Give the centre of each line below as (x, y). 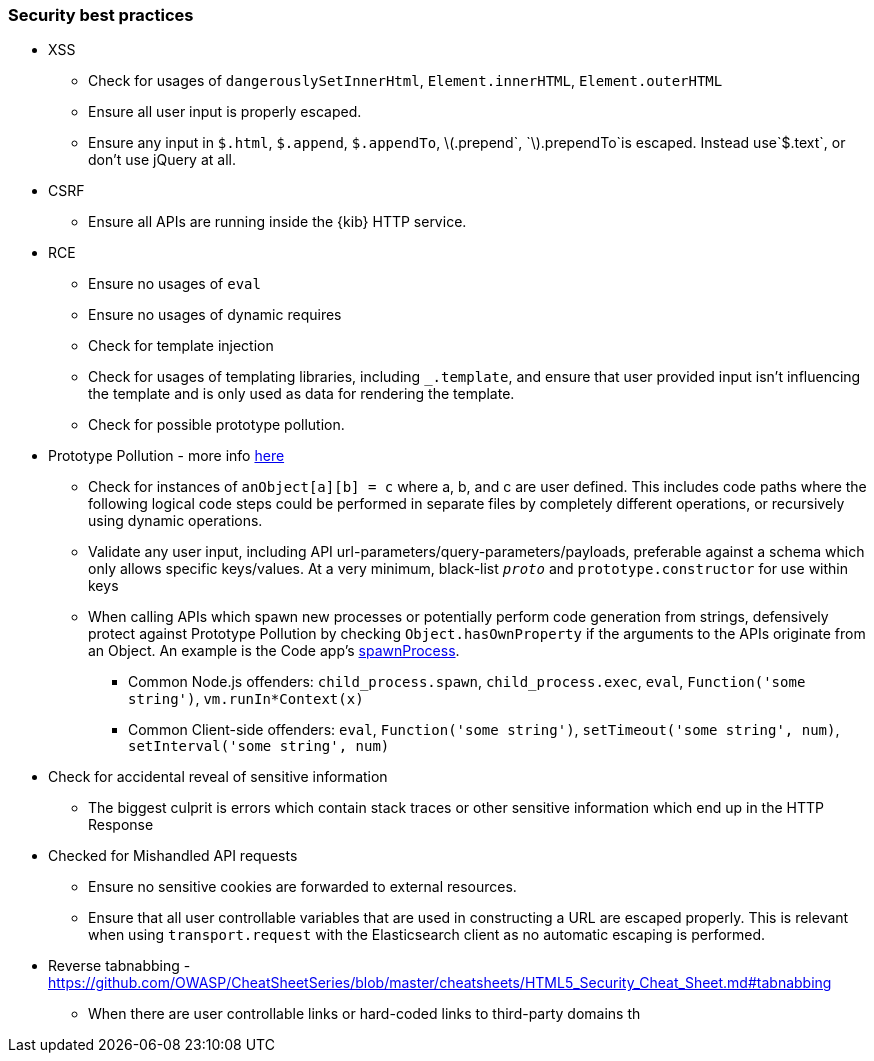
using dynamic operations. (175, 521)
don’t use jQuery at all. (162, 160)
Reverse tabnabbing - (119, 966)
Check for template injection (181, 346)
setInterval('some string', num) (259, 746)
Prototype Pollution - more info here (166, 456)
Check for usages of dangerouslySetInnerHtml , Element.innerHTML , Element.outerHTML (405, 81)
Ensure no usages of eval (174, 284)
